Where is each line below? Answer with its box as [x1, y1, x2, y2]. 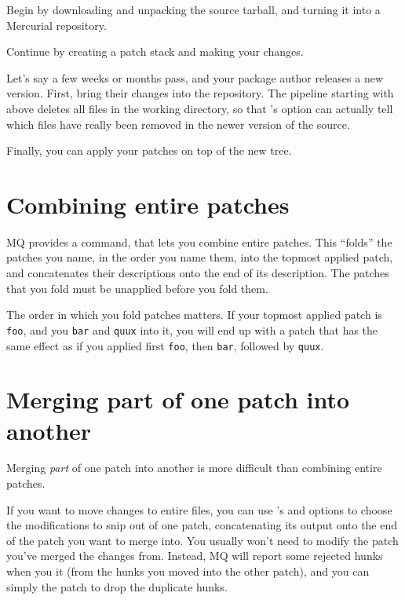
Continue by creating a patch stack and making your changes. [6, 43, 304, 60]
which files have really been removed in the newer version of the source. [6, 115, 350, 132]
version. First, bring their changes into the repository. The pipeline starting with [6, 85, 394, 101]
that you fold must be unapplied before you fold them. [6, 280, 268, 296]
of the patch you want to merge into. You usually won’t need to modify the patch [6, 532, 399, 548]
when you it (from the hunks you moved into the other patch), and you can [6, 563, 370, 580]
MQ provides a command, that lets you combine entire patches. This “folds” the [6, 233, 392, 250]
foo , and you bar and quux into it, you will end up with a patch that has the [6, 321, 378, 338]
